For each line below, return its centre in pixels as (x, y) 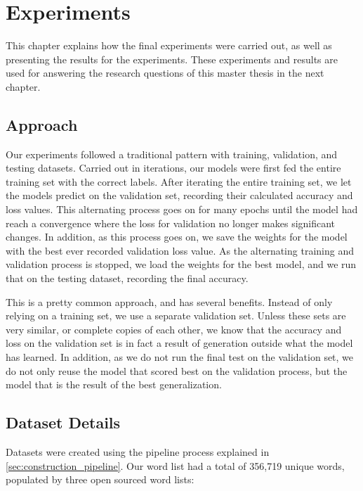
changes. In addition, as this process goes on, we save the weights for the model (177, 237)
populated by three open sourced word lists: (100, 479)
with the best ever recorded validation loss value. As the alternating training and (180, 250)
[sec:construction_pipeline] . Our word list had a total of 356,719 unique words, (175, 465)
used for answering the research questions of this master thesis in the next (165, 73)
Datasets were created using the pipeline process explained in (138, 452)
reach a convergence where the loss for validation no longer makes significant (171, 223)
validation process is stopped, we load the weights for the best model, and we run (181, 264)
